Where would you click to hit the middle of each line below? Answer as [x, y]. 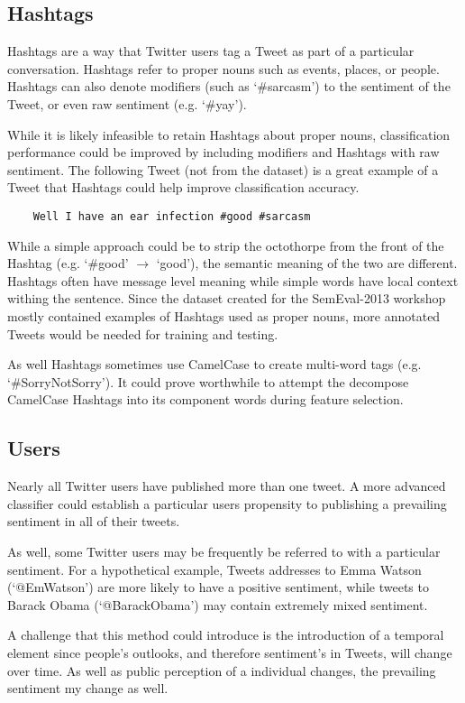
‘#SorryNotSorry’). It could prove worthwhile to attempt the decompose [208, 381]
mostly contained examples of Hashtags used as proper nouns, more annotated [224, 315]
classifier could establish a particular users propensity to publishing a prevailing [227, 503]
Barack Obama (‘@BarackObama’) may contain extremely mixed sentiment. [218, 604]
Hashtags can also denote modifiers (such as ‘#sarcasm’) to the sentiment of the [229, 86]
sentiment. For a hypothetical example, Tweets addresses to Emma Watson [214, 569]
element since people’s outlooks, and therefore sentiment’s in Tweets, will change [230, 652]
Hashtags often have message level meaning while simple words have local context [233, 280]
